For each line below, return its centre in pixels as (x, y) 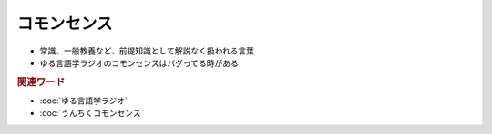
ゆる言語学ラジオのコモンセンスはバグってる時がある (139, 62)
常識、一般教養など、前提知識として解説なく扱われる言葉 (147, 51)
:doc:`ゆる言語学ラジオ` (83, 100)
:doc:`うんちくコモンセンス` (92, 113)
